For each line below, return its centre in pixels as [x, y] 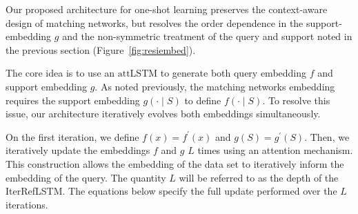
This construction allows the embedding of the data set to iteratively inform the [175, 163]
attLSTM [138, 74]
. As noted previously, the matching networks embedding [215, 86]
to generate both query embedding [233, 73]
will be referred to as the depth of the [259, 177]
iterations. [27, 204]
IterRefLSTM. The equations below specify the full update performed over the [171, 191]
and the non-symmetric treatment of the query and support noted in [207, 36]
